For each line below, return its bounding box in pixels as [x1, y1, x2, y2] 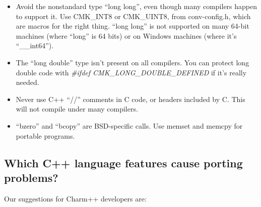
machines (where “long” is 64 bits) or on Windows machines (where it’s [16, 30, 237, 41]
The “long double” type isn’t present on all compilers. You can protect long [16, 57, 249, 67]
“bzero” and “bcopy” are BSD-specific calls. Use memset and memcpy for [16, 120, 243, 131]
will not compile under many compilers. [16, 103, 138, 114]
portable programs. [16, 130, 75, 141]
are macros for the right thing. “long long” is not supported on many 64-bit [16, 21, 249, 31]
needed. [16, 77, 39, 87]
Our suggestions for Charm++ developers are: [4, 193, 147, 203]
